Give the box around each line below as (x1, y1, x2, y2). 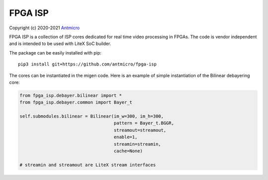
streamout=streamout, (114, 127, 166, 133)
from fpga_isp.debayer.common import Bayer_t (19, 100, 133, 105)
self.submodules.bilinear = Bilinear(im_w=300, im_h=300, (19, 114, 164, 119)
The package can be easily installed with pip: (9, 50, 102, 56)
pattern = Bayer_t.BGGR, (114, 120, 174, 126)
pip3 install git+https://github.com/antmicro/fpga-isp (18, 61, 157, 67)
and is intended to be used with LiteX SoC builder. (9, 41, 111, 47)
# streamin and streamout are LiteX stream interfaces (19, 162, 156, 168)
